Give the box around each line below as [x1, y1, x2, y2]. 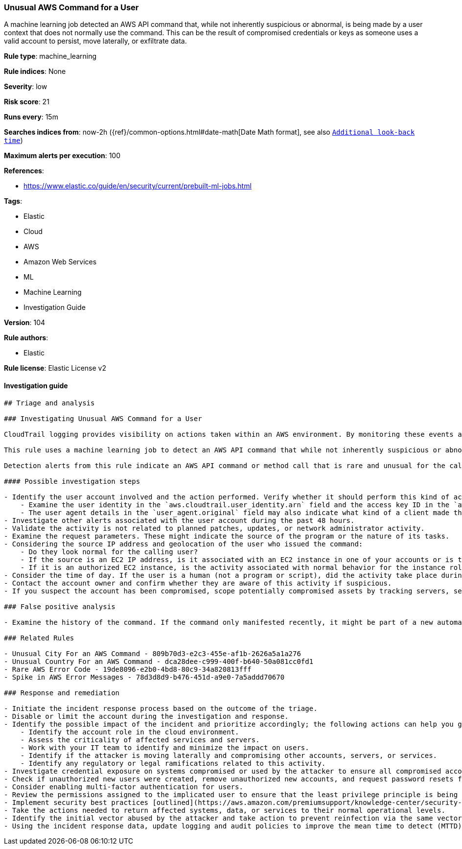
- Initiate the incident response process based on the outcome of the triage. [4, 704, 318, 712]
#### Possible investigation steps [4, 477, 140, 485]
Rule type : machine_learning [4, 52, 97, 61]
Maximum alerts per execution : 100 [4, 151, 121, 160]
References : [4, 166, 44, 175]
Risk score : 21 [4, 97, 49, 106]
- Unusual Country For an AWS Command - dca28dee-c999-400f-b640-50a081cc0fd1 [4, 657, 314, 665]
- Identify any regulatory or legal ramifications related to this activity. [20, 759, 326, 767]
